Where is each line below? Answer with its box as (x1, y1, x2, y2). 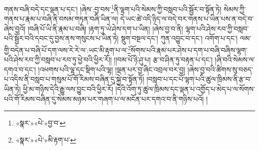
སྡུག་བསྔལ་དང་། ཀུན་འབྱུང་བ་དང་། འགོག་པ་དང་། (121, 33, 238, 43)
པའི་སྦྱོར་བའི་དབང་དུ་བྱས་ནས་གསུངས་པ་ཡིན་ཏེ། (4, 33, 119, 43)
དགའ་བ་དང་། (4, 64, 36, 74)
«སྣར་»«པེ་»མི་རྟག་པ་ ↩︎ (15, 134, 76, 145)
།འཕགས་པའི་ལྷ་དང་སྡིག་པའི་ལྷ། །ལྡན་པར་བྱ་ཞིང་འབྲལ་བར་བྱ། (38, 64, 185, 74)
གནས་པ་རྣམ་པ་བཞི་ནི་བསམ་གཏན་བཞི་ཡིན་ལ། (4, 13, 118, 24)
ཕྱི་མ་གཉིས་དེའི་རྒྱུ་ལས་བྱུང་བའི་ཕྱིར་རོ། (23, 84, 114, 94)
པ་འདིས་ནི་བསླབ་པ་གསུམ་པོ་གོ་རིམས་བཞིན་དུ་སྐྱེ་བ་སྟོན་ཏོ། (4, 74, 144, 84)
